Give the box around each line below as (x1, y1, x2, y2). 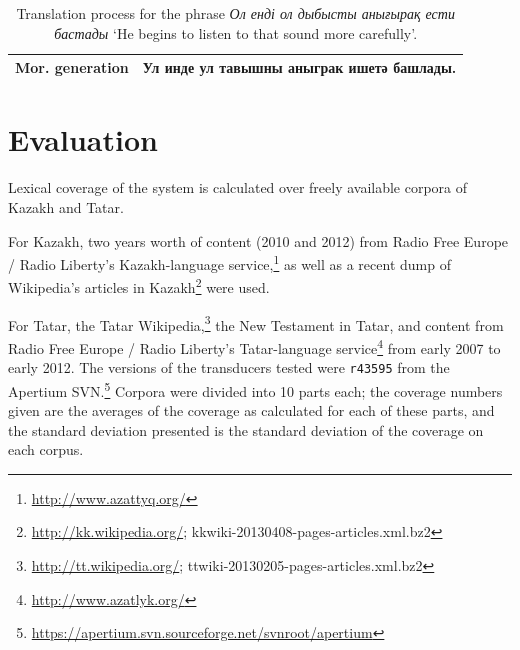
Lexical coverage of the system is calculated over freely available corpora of (8, 177, 468, 198)
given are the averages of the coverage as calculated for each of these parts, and (8, 400, 495, 421)
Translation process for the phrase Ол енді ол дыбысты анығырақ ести (16, 3, 455, 23)
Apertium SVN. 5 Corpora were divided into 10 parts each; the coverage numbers (8, 377, 503, 401)
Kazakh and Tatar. (8, 197, 124, 217)
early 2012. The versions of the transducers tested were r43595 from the (8, 357, 450, 378)
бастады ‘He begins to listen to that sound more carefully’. (54, 22, 418, 43)
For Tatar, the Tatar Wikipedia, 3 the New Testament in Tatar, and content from (8, 311, 504, 335)
